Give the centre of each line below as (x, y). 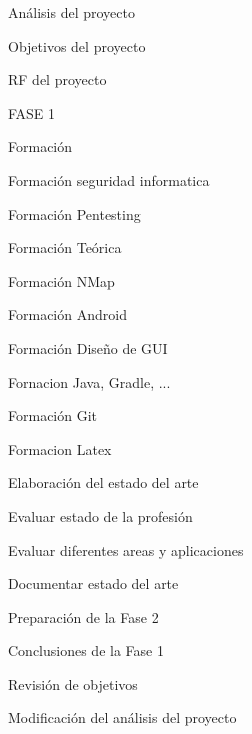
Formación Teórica (65, 247)
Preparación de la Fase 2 (83, 616)
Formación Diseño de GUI (88, 347)
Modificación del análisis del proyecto (122, 717)
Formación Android (67, 314)
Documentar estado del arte (93, 583)
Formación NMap (61, 280)
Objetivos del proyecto (77, 45)
